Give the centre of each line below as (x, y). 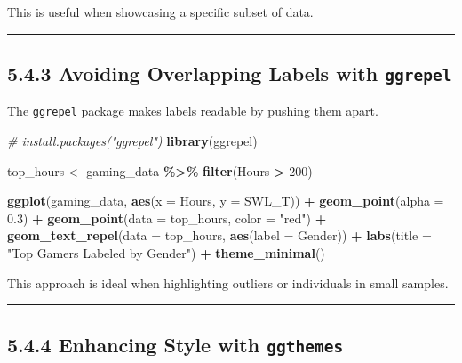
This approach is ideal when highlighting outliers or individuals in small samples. (228, 282)
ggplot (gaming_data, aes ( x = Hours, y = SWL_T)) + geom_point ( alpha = (226, 201)
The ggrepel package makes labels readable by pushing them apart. (193, 111)
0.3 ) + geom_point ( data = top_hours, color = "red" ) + (167, 218)
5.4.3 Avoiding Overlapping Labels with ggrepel (230, 73)
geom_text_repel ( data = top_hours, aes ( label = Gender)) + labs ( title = (219, 235)
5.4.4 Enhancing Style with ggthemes (175, 344)
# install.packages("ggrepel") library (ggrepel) (132, 141)
